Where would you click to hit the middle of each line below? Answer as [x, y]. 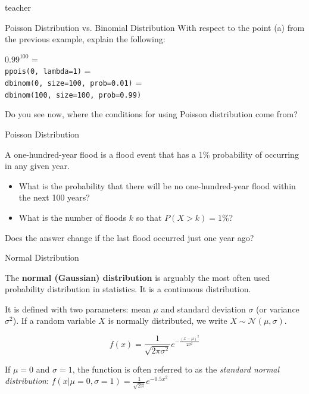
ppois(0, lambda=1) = [48, 71]
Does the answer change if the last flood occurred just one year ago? [129, 237]
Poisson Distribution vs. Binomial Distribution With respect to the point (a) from [155, 27]
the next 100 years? [54, 197]
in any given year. [37, 166]
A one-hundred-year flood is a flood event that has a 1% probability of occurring [152, 154]
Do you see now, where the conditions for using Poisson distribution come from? [151, 114]
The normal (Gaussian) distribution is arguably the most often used [138, 277]
